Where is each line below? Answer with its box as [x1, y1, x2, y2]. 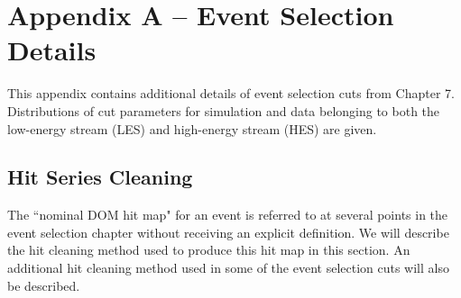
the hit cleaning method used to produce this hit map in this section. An [7, 240, 410, 259]
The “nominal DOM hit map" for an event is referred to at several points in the [7, 205, 448, 224]
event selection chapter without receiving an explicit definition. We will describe [7, 222, 449, 241]
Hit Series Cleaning [7, 163, 193, 191]
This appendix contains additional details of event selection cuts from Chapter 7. [7, 84, 455, 103]
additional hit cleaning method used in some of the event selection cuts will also [7, 258, 449, 277]
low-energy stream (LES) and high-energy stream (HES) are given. [7, 119, 377, 138]
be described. [7, 275, 80, 294]
